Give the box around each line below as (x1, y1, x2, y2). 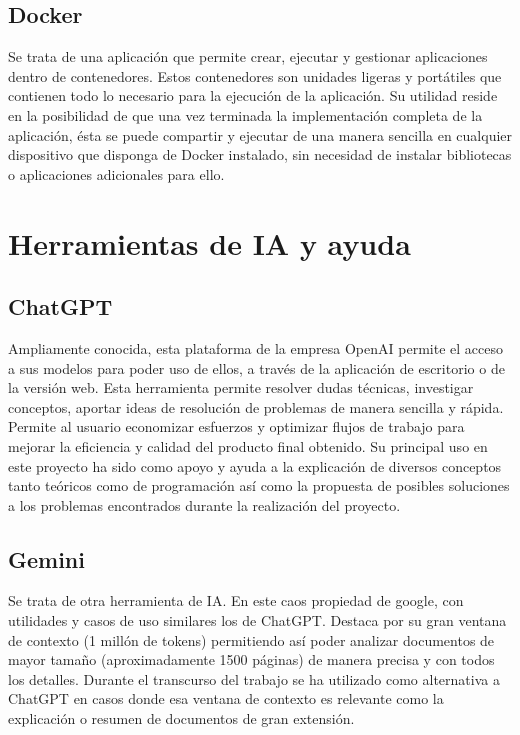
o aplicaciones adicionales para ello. (8, 163, 225, 184)
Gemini (8, 543, 85, 574)
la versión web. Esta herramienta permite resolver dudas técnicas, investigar (8, 377, 474, 398)
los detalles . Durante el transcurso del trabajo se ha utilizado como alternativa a (8, 668, 500, 689)
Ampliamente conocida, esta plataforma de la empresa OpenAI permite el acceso (8, 337, 503, 358)
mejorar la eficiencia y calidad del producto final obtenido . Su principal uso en (8, 435, 488, 456)
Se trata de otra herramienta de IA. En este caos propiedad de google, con (8, 590, 464, 611)
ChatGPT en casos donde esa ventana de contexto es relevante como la (8, 688, 444, 709)
